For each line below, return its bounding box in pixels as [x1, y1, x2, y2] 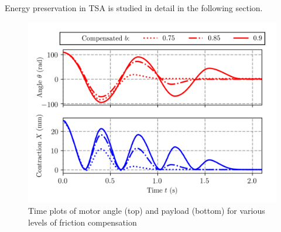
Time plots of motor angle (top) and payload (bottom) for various [28, 204, 265, 217]
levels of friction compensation [28, 216, 137, 228]
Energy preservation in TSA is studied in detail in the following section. [5, 2, 263, 13]
